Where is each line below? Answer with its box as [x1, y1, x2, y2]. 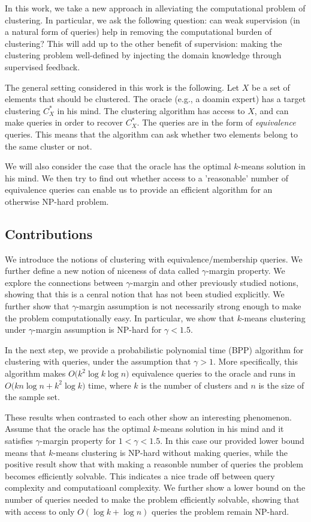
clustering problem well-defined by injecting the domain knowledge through [5, 49, 282, 61]
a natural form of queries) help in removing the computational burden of [5, 25, 272, 38]
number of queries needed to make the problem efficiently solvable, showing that [5, 493, 300, 505]
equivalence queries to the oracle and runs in [132, 367, 296, 380]
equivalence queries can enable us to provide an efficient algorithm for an [5, 183, 273, 196]
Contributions [5, 224, 93, 243]
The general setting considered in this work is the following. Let [5, 80, 240, 93]
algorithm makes [5, 367, 66, 380]
